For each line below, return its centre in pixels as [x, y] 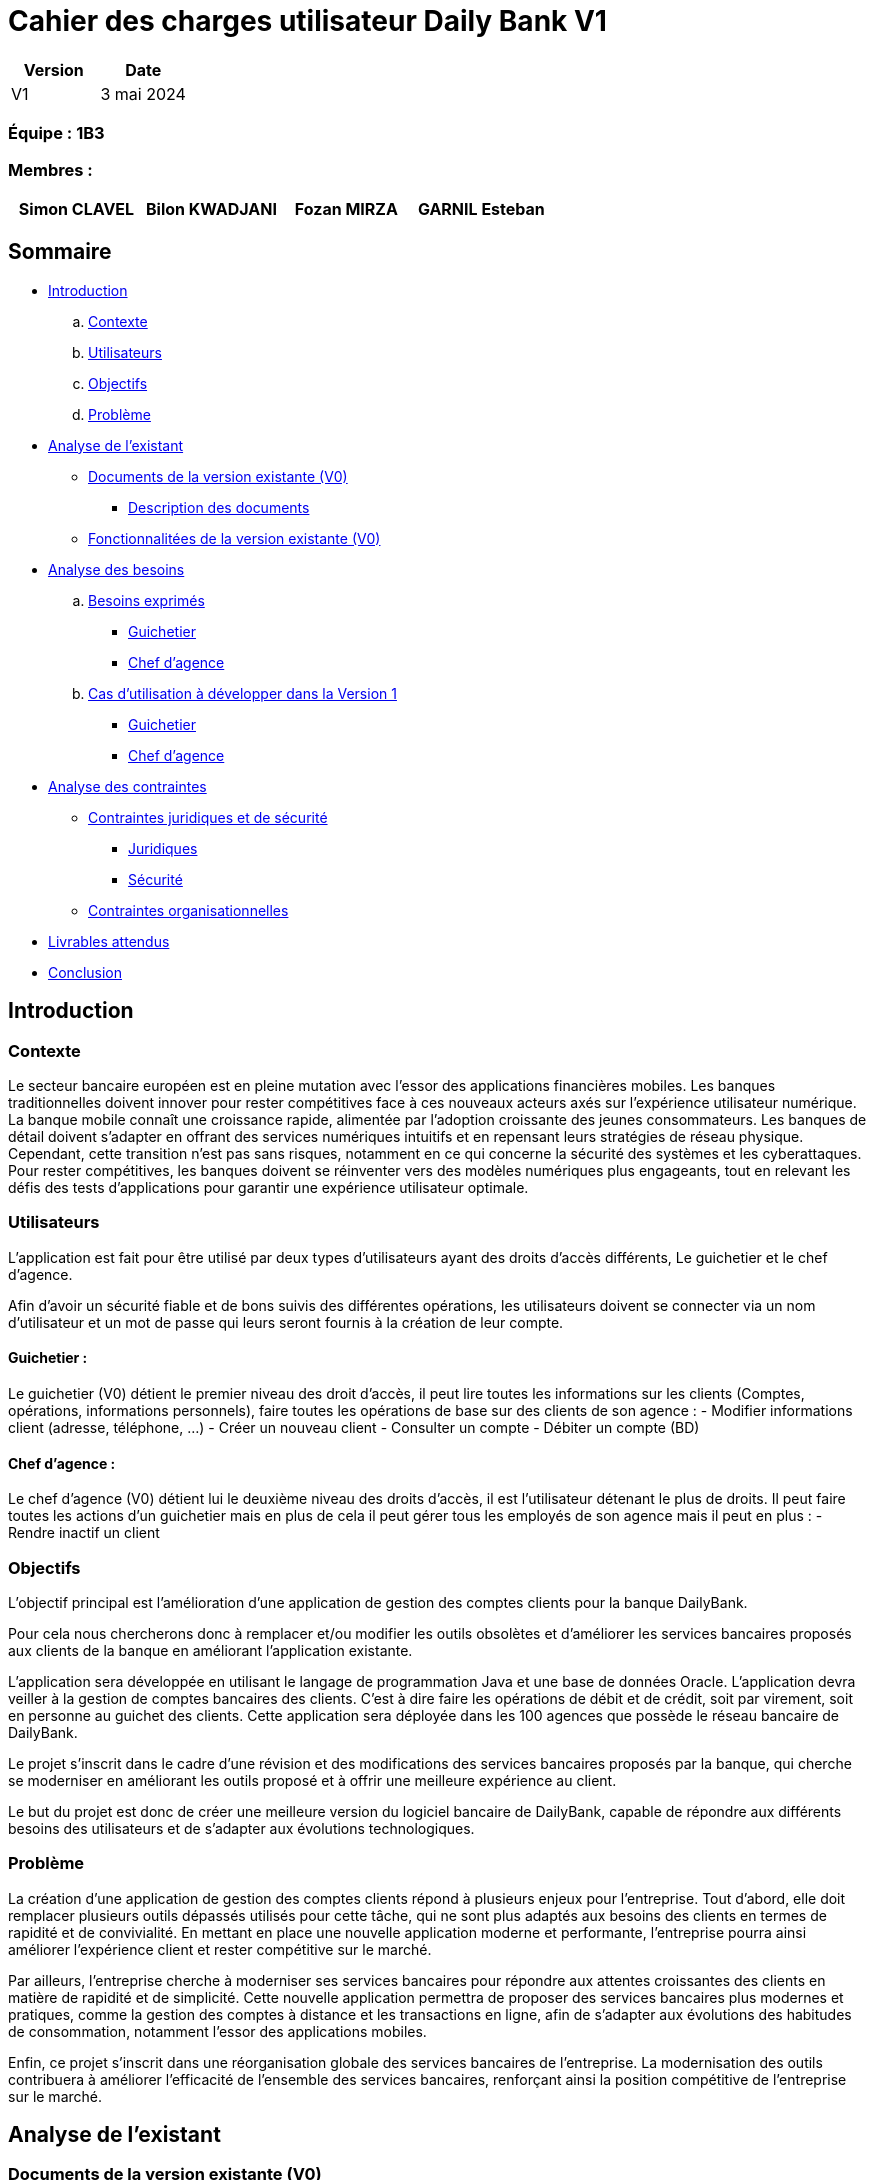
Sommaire [60, 252]
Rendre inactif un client [84, 1533]
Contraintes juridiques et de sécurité [208, 817]
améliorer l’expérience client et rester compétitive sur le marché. [220, 1949]
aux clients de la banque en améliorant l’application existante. [210, 1650]
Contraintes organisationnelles [188, 910]
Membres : [50, 169]
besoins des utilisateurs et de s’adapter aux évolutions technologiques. [241, 1828]
